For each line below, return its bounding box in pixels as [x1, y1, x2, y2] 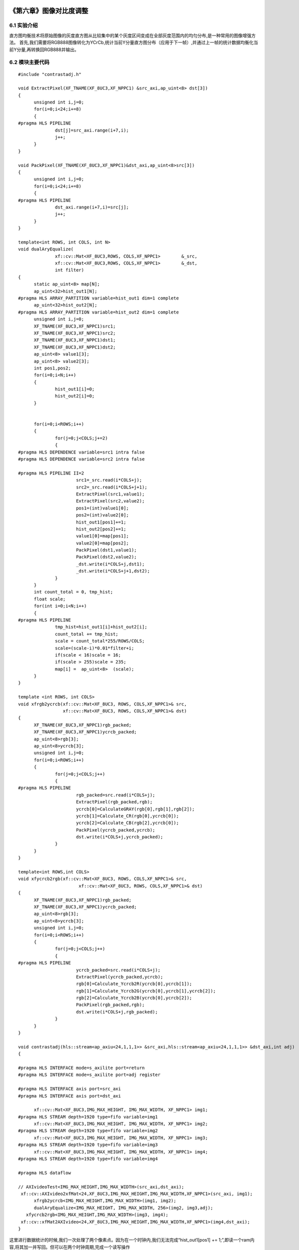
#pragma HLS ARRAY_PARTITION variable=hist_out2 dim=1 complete [18, 309, 179, 315]
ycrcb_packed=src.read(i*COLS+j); [75, 967, 161, 972]
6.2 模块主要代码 [9, 59, 49, 66]
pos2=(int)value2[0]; [75, 512, 129, 518]
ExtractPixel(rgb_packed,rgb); [75, 799, 152, 805]
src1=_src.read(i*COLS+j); [75, 477, 142, 483]
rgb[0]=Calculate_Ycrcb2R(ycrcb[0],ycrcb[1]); [75, 981, 192, 987]
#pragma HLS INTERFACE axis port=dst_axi [18, 1093, 121, 1098]
